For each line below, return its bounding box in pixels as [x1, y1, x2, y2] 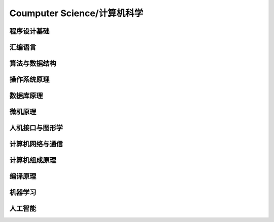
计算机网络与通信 [9, 140, 63, 149]
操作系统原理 [9, 75, 50, 84]
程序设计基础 [9, 27, 50, 35]
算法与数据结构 [9, 59, 56, 68]
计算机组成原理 [9, 156, 56, 164]
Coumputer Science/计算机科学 [9, 8, 144, 19]
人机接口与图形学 [9, 124, 63, 132]
